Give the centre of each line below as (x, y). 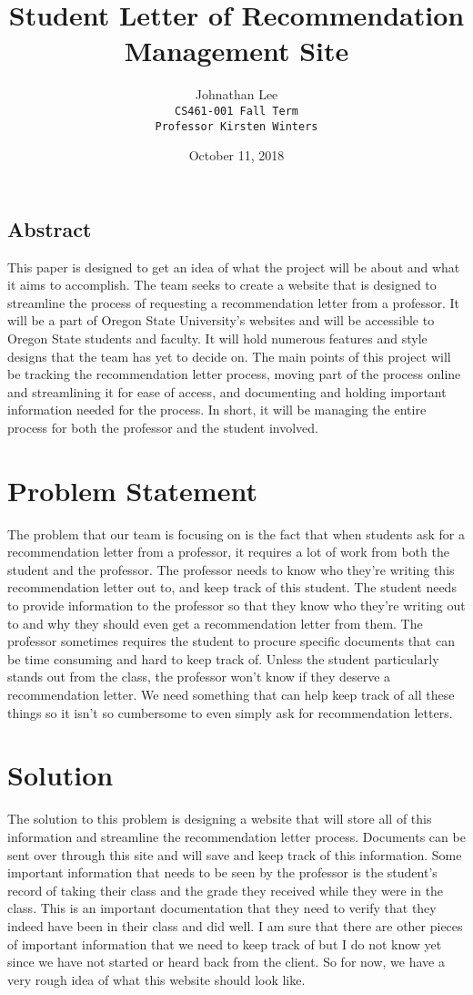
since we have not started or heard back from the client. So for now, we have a (226, 962)
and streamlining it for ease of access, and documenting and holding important (227, 391)
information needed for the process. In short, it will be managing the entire (217, 410)
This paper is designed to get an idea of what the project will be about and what (234, 267)
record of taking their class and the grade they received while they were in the (226, 890)
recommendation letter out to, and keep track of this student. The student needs (232, 587)
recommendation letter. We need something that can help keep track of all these (231, 695)
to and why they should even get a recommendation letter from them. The (215, 623)
